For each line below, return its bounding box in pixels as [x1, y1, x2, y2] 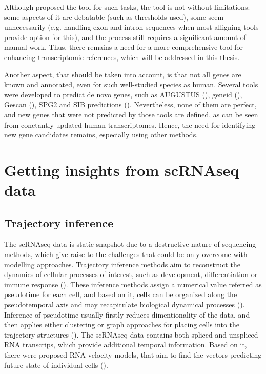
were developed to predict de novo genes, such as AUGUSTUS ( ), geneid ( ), [4, 89, 242, 100]
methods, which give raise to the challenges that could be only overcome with [4, 249, 248, 260]
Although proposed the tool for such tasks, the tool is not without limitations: [4, 2, 250, 12]
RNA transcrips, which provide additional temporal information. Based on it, [4, 339, 247, 350]
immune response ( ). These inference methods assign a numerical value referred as [4, 279, 262, 289]
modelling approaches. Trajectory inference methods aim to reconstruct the [4, 259, 240, 269]
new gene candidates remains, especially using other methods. [4, 129, 198, 140]
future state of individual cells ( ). [4, 359, 108, 370]
